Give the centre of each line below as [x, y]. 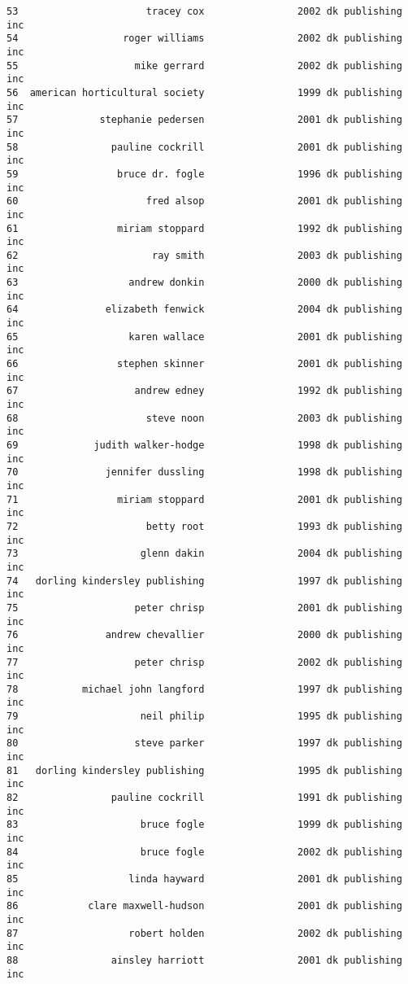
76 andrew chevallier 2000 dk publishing [204, 635]
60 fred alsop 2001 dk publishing [204, 201]
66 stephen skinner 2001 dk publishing [204, 364]
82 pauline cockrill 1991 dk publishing [204, 798]
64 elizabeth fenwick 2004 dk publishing [204, 310]
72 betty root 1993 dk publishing [204, 526]
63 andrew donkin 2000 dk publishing [204, 283]
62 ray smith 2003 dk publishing [204, 255]
